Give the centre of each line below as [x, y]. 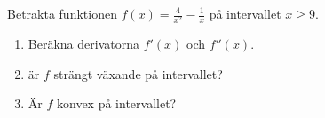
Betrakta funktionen [62, 13]
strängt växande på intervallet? [138, 73]
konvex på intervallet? [116, 103]
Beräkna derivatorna [83, 44]
